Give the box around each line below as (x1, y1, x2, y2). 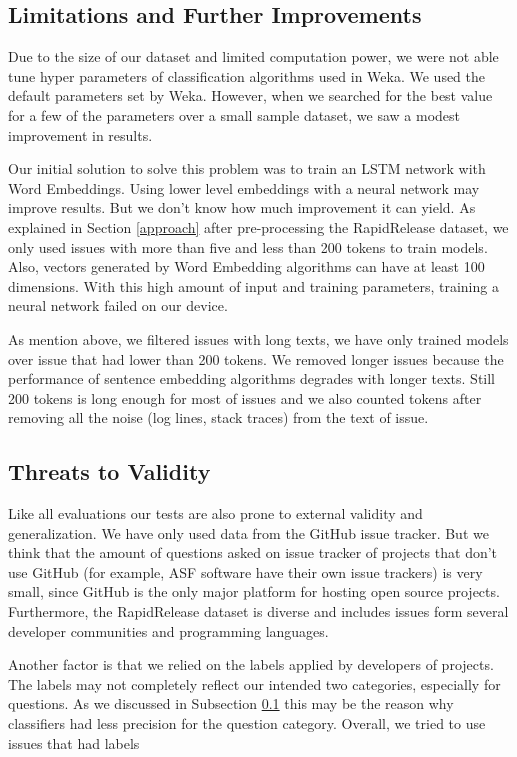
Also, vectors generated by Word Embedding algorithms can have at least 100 (8, 256, 485, 277)
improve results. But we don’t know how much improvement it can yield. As (8, 197, 476, 218)
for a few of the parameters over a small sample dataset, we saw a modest (8, 104, 461, 125)
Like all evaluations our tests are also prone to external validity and (8, 503, 423, 524)
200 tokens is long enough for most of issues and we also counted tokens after (8, 387, 482, 408)
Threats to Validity (8, 456, 211, 487)
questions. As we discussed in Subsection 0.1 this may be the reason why (8, 693, 454, 714)
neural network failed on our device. (8, 295, 228, 316)
